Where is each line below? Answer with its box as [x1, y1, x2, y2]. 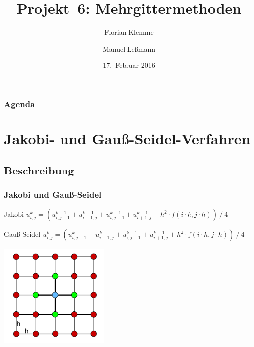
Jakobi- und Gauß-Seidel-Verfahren [4, 128, 251, 149]
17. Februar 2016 [103, 60, 155, 70]
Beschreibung [4, 162, 74, 177]
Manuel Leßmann [103, 43, 155, 54]
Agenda [4, 97, 35, 110]
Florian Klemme [104, 27, 154, 37]
